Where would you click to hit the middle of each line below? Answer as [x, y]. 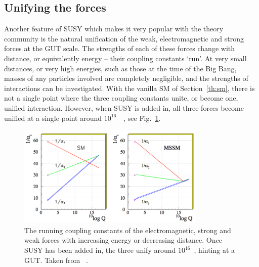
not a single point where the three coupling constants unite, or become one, [121, 98]
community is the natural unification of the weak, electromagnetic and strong [124, 38]
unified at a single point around [53, 118]
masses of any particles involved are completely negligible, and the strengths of [126, 78]
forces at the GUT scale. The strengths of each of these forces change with [120, 48]
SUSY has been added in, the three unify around [100, 250]
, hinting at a [214, 250]
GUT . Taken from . [56, 260]
